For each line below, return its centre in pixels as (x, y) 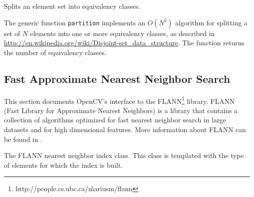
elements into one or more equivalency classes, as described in (122, 33)
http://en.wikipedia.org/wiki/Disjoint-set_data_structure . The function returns (124, 43)
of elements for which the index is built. (63, 165)
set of (12, 33)
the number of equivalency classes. (55, 52)
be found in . (23, 139)
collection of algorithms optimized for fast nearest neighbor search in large (115, 120)
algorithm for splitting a (211, 22)
